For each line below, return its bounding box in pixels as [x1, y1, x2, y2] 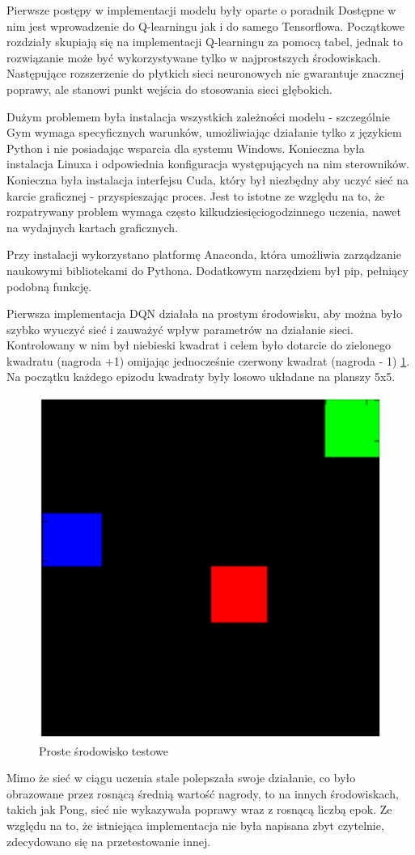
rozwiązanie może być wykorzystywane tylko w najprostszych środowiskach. [6, 49, 381, 66]
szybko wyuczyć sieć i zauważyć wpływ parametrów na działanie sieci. [6, 320, 354, 337]
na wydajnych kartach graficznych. [6, 218, 179, 235]
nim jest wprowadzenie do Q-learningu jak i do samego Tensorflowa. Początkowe [6, 17, 405, 34]
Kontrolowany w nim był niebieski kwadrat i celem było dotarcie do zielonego [6, 336, 392, 353]
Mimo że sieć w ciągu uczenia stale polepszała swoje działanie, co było [6, 769, 356, 786]
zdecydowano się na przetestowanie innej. [6, 832, 211, 849]
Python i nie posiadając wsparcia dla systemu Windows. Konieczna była [6, 139, 365, 156]
